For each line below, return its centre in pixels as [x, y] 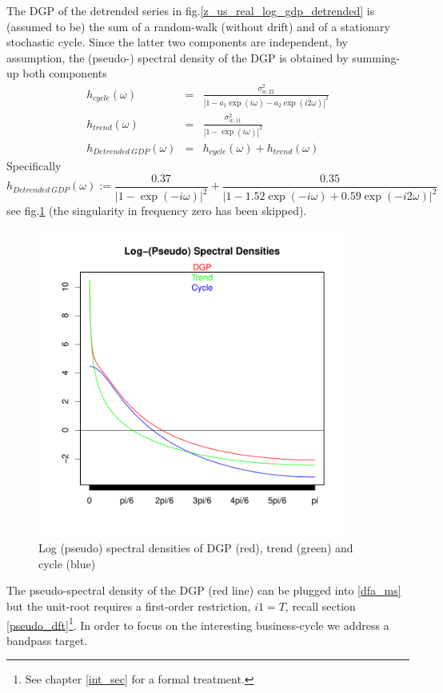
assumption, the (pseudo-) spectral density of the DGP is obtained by [178, 57]
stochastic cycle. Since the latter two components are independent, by [177, 42]
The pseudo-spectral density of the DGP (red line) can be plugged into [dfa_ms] [204, 590]
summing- [376, 57]
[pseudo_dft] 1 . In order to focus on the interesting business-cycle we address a [198, 623]
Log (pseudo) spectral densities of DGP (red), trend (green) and [196, 548]
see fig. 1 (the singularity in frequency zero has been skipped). [157, 211]
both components [65, 73]
